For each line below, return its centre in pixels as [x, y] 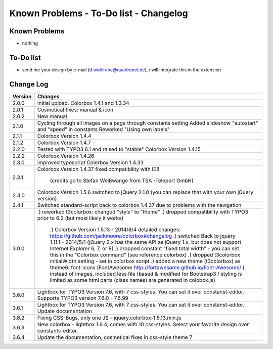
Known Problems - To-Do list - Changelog [99, 13]
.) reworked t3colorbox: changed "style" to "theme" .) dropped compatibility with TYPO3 [143, 211]
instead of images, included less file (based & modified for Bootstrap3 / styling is [146, 274]
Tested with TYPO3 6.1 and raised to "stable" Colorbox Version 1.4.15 [119, 149]
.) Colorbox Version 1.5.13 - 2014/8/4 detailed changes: [115, 229]
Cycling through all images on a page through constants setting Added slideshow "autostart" [148, 123]
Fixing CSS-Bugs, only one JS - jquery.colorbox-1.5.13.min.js [109, 318]
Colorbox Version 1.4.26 [66, 156]
